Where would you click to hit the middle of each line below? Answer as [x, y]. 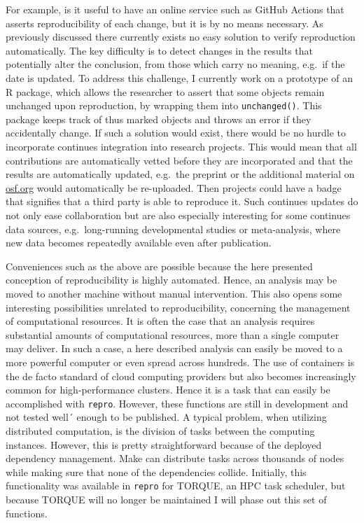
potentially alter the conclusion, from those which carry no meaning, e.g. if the [175, 64]
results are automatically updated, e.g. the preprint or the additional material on [180, 174]
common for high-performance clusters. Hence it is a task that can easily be [168, 390]
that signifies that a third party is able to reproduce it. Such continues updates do [182, 201]
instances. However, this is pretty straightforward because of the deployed [164, 444]
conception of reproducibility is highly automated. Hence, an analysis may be [171, 280]
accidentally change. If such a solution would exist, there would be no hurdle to [176, 133]
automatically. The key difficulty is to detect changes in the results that [159, 50]
